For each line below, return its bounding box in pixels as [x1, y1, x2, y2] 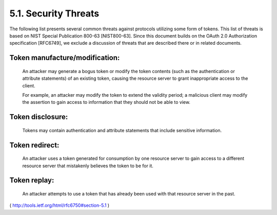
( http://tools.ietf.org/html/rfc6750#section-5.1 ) [9, 202, 110, 208]
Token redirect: [9, 140, 60, 149]
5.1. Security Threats [9, 8, 100, 19]
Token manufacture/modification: [9, 53, 120, 62]
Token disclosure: [9, 113, 68, 121]
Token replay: [9, 176, 54, 185]
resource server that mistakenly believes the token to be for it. [22, 163, 154, 169]
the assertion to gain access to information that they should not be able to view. [22, 99, 191, 105]
